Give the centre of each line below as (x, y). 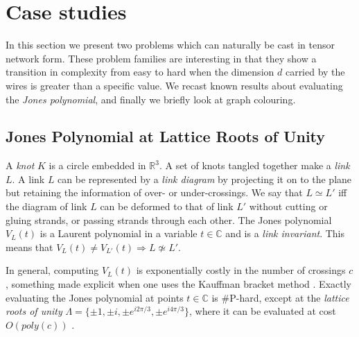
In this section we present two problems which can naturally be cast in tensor (170, 45)
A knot (20, 165)
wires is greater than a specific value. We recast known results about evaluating (174, 85)
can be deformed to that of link (167, 206)
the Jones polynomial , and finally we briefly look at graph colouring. (151, 99)
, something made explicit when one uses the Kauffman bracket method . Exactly (178, 284)
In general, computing (52, 270)
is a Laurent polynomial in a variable (119, 233)
